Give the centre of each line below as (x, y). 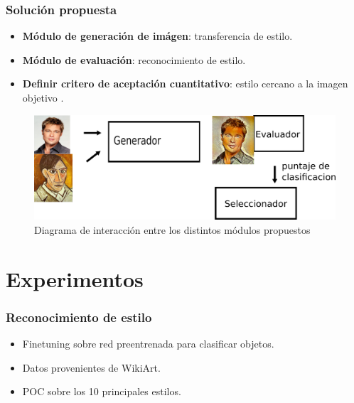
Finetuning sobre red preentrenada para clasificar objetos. (148, 344)
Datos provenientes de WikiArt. (91, 367)
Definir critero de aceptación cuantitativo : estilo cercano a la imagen (185, 84)
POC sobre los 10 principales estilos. (102, 391)
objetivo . (43, 97)
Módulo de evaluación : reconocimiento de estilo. (134, 59)
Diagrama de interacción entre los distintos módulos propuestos (172, 230)
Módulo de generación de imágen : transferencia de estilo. (157, 36)
